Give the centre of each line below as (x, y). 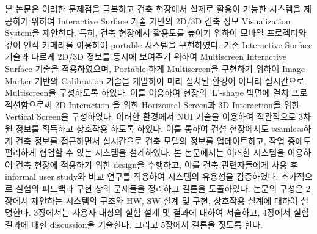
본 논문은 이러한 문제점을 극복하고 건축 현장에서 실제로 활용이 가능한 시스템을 (153, 9)
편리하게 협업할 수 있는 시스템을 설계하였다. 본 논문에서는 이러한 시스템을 (145, 152)
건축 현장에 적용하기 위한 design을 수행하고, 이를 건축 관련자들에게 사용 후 (157, 164)
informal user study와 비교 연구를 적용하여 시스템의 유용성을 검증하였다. (142, 176)
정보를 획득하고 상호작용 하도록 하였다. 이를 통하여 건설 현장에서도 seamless (159, 128)
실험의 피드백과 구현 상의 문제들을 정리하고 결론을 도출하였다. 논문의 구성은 (159, 188)
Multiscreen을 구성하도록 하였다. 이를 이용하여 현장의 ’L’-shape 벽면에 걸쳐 (147, 93)
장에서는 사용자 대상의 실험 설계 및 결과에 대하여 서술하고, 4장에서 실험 (174, 212)
